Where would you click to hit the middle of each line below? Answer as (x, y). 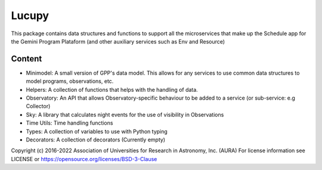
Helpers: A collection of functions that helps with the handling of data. (112, 89)
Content (27, 59)
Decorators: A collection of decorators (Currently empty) (96, 140)
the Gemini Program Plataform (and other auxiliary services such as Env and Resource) (118, 41)
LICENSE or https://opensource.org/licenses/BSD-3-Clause (84, 159)
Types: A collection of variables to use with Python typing (97, 131)
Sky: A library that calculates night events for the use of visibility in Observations (125, 115)
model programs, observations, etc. (70, 81)
